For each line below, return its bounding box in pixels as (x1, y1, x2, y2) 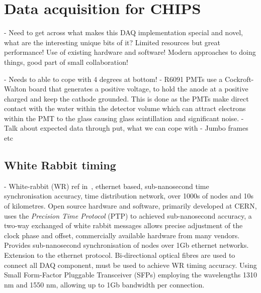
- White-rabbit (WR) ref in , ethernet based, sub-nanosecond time (4, 180, 209, 191)
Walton (4, 83, 27, 94)
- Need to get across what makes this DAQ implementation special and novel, (4, 27, 243, 38)
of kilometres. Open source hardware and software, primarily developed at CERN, (4, 201, 257, 211)
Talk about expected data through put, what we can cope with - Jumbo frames (4, 123, 248, 133)
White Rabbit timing (4, 157, 116, 173)
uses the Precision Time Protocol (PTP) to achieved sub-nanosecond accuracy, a (4, 210, 252, 221)
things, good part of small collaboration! (4, 56, 128, 67)
